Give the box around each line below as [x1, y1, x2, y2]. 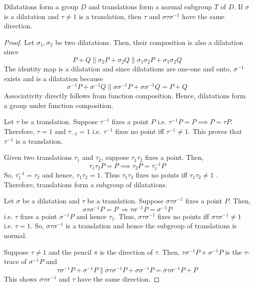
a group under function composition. [4, 100, 114, 110]
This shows [4, 273, 37, 284]
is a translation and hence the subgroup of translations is [66, 220, 237, 231]
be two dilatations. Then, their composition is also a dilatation [55, 37, 243, 47]
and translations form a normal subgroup [88, 1, 212, 11]
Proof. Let [4, 37, 34, 47]
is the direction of [100, 246, 153, 257]
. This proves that [188, 126, 242, 136]
